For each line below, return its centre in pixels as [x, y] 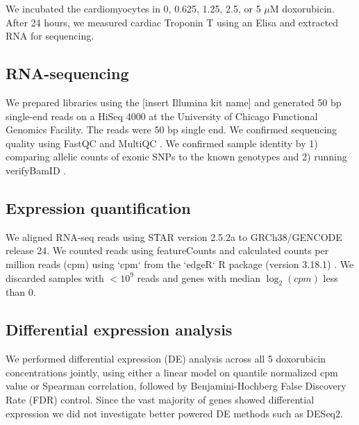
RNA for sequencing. [50, 36]
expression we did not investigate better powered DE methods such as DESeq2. [174, 413]
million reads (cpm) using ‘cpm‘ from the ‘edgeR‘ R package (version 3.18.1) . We [180, 264]
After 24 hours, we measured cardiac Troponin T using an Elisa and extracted [172, 22]
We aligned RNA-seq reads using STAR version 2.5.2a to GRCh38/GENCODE [174, 236]
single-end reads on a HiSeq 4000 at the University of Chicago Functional [162, 116]
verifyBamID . [36, 170]
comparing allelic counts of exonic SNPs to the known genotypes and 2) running [176, 157]
